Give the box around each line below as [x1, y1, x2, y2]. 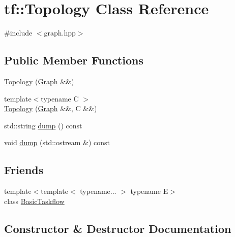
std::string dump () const [4, 120, 82, 130]
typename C [41, 93, 79, 104]
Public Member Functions [4, 52, 143, 68]
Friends [4, 162, 44, 178]
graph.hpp [44, 27, 76, 38]
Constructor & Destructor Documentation [4, 220, 231, 236]
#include [4, 27, 33, 38]
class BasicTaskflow [4, 195, 65, 206]
